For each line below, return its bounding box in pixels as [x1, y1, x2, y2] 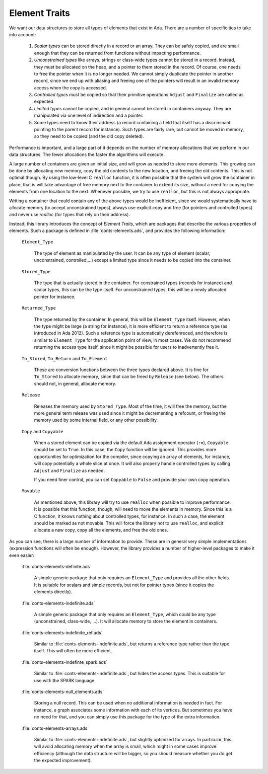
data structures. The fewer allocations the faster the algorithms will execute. [9, 152, 165, 157]
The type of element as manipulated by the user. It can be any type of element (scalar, [34, 250, 210, 256]
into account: [9, 31, 36, 37]
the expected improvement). [34, 758, 92, 764]
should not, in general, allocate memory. [34, 381, 117, 387]
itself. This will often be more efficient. [34, 648, 112, 654]
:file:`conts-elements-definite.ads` [21, 563, 92, 569]
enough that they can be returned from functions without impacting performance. [34, 50, 201, 56]
